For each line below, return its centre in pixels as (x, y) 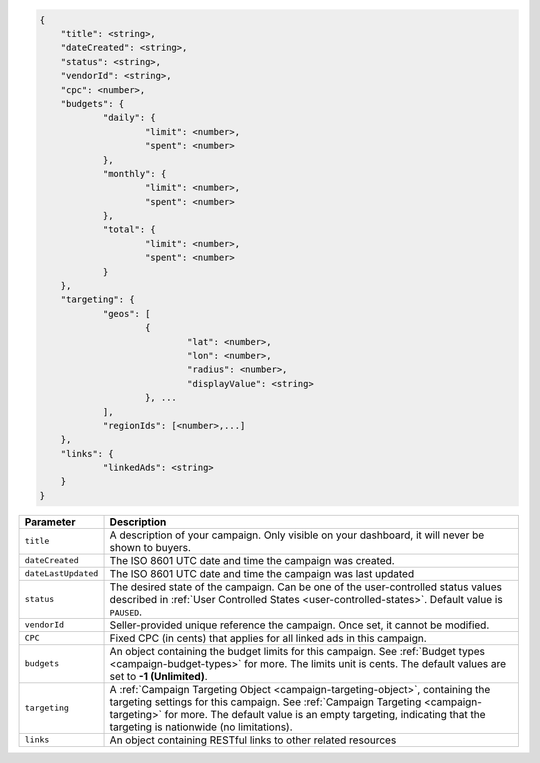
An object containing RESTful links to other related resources (253, 740)
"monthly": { (134, 173)
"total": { (129, 229)
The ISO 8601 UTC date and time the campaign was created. (252, 560)
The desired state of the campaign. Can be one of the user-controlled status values (305, 587)
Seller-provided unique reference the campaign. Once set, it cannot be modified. (299, 625)
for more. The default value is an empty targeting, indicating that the (325, 714)
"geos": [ (126, 313)
